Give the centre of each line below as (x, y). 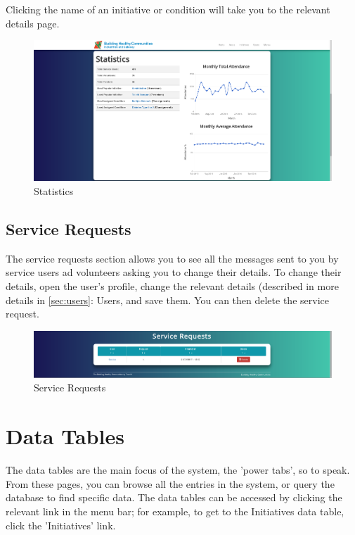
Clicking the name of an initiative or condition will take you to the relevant (168, 9)
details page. (33, 23)
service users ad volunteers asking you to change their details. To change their (174, 272)
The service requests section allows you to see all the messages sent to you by (172, 258)
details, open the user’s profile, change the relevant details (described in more (172, 285)
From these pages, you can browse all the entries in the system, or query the (170, 483)
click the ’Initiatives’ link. (61, 525)
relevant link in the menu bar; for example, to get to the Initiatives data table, (175, 511)
